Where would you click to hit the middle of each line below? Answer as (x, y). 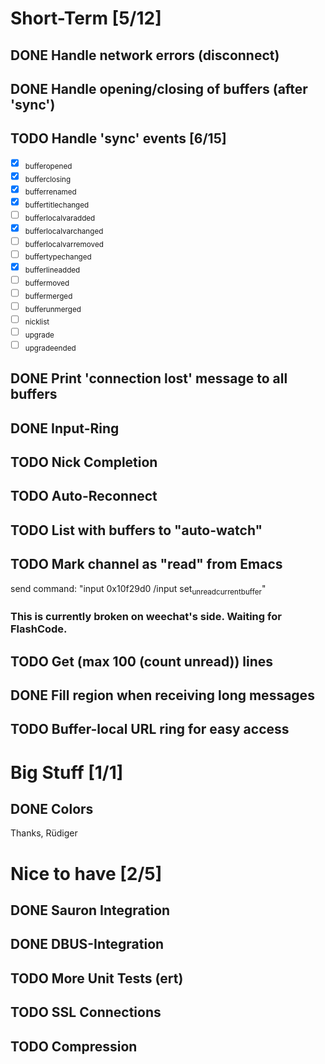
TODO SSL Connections (86, 1012)
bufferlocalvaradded (60, 218)
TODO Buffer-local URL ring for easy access (150, 729)
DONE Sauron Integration (90, 910)
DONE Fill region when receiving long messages (162, 695)
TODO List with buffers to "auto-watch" (136, 530)
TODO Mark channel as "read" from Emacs (146, 564)
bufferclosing (48, 179)
